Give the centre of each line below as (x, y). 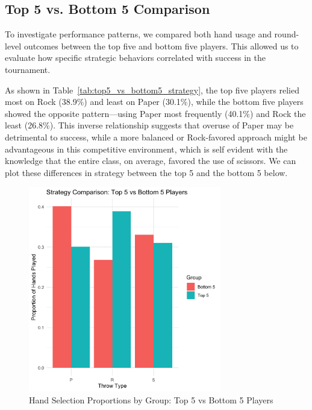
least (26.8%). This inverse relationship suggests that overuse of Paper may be (149, 125)
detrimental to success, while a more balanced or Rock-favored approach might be (156, 137)
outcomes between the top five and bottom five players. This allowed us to (161, 46)
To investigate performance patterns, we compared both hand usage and (138, 34)
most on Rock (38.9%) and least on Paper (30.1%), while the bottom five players (154, 102)
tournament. (28, 69)
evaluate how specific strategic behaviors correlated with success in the (136, 58)
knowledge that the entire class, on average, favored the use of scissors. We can (151, 161)
